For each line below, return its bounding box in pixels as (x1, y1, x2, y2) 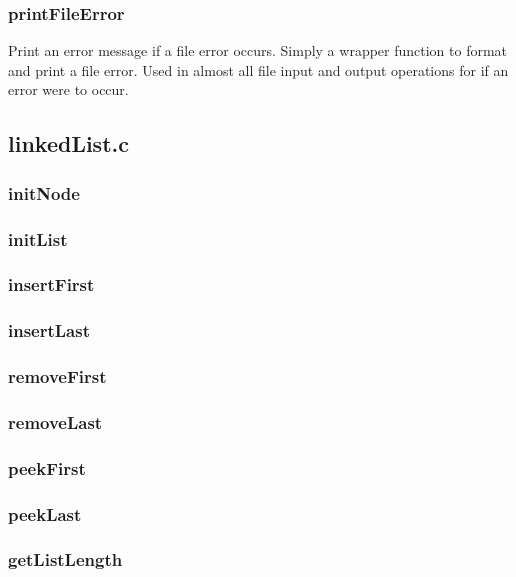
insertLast (8, 318, 90, 343)
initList (8, 226, 68, 251)
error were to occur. (8, 79, 129, 100)
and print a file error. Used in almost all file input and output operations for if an (8, 59, 509, 80)
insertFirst (8, 272, 95, 297)
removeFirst (8, 364, 107, 389)
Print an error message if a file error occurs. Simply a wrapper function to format (8, 40, 508, 61)
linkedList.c (8, 128, 129, 159)
